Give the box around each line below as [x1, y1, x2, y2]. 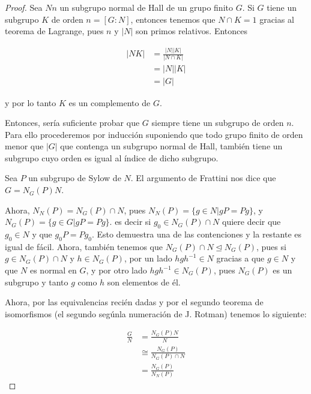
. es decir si [109, 215, 151, 228]
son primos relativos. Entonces [135, 25, 248, 37]
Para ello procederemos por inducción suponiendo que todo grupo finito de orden [5, 128, 303, 140]
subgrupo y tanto [5, 275, 68, 288]
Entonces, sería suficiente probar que [5, 116, 140, 129]
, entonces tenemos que [130, 13, 216, 25]
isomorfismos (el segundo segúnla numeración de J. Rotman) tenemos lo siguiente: [5, 307, 307, 320]
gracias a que [216, 252, 265, 264]
